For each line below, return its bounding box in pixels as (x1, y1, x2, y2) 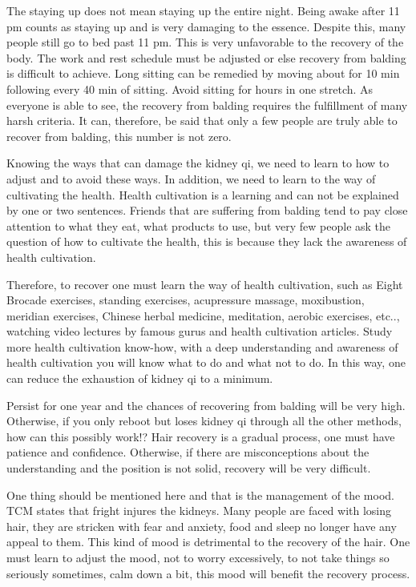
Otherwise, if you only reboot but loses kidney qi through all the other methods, (6, 412, 402, 429)
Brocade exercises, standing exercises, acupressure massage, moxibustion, (6, 291, 365, 308)
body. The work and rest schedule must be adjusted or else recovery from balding (6, 49, 406, 66)
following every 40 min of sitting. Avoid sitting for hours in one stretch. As (6, 80, 374, 97)
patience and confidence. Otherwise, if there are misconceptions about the (6, 444, 370, 460)
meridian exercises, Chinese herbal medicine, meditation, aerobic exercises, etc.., (6, 307, 400, 324)
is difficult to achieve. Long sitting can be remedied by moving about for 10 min (6, 65, 400, 82)
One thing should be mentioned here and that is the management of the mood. (6, 486, 394, 503)
